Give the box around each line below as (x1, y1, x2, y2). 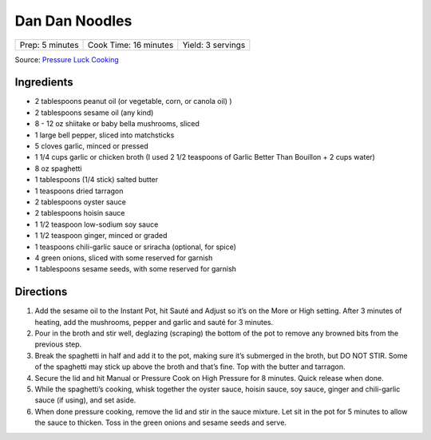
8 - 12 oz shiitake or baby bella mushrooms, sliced (34, 119, 200, 129)
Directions (14, 285, 68, 299)
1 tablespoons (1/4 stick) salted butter (34, 175, 159, 184)
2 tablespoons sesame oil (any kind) (34, 108, 154, 117)
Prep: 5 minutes (19, 39, 79, 50)
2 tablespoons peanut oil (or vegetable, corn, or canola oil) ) (34, 97, 232, 106)
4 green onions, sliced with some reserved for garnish (34, 252, 213, 263)
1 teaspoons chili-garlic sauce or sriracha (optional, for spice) (34, 242, 237, 252)
